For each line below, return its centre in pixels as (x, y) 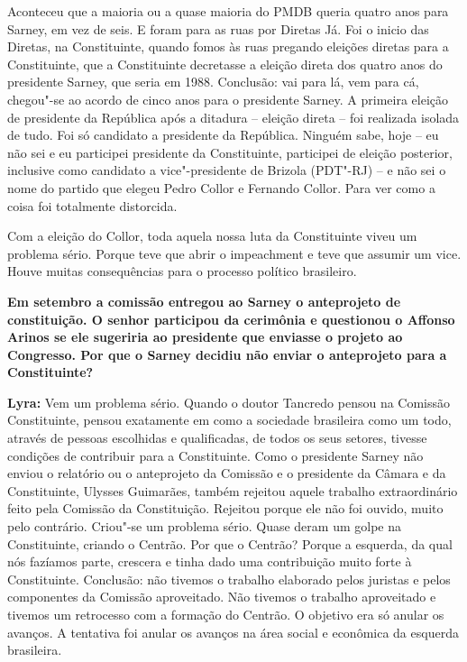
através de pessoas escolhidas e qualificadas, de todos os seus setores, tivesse (217, 438)
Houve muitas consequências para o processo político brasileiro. (182, 271)
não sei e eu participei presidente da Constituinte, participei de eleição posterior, (230, 152)
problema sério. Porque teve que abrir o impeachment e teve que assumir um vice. (234, 253)
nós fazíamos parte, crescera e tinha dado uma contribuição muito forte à (210, 561)
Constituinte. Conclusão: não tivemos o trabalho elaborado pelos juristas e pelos (229, 579)
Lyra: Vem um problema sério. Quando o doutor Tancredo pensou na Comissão (229, 402)
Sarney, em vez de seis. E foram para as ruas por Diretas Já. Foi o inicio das (218, 28)
